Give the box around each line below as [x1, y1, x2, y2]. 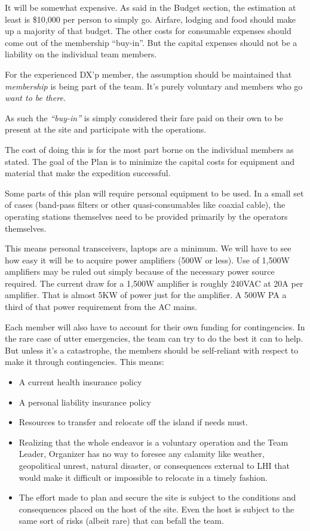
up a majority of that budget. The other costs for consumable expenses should [5, 24, 291, 37]
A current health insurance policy [19, 376, 142, 388]
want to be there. [5, 91, 66, 104]
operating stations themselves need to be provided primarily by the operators [5, 210, 288, 222]
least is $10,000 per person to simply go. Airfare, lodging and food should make [5, 13, 296, 25]
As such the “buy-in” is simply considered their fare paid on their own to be [5, 111, 283, 124]
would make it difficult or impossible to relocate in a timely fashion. [19, 471, 268, 483]
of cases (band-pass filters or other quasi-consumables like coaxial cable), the [5, 198, 286, 211]
